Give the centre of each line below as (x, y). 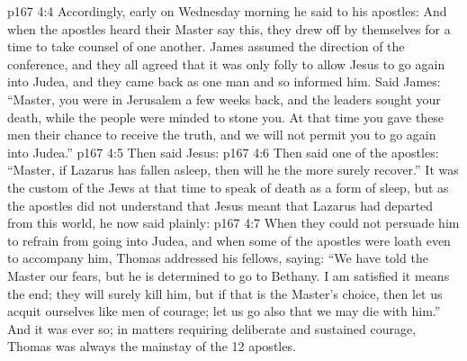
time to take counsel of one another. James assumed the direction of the (206, 46)
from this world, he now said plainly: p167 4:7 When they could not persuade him (233, 223)
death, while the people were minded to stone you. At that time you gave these (226, 117)
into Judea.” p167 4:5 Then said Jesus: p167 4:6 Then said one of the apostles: (223, 152)
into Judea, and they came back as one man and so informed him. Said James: (224, 81)
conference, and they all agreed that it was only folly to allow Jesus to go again (226, 63)
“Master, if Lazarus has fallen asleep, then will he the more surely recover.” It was (233, 170)
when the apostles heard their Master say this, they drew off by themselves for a (229, 28)
